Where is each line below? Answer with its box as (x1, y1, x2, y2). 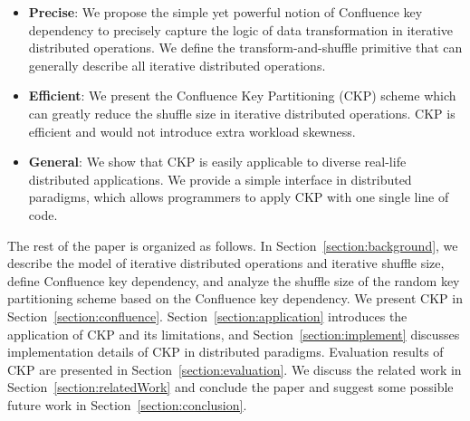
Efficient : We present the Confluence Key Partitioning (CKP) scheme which (28, 86, 456, 105)
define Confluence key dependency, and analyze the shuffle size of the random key (7, 271, 460, 290)
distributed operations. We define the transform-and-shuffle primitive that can (28, 38, 463, 57)
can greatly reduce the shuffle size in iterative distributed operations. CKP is (28, 103, 456, 122)
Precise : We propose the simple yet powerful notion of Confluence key (28, 3, 423, 21)
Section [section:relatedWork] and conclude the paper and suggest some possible (7, 378, 454, 397)
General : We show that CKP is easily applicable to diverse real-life (28, 152, 407, 171)
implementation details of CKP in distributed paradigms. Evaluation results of (7, 342, 444, 361)
